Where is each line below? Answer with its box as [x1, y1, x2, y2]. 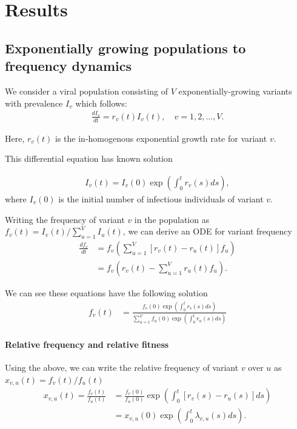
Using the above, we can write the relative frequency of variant [5, 361, 239, 374]
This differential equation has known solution [5, 152, 173, 165]
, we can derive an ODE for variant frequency [122, 225, 292, 238]
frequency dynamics [5, 56, 132, 75]
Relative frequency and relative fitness [5, 338, 169, 350]
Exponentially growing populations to [5, 38, 246, 57]
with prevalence [5, 96, 63, 109]
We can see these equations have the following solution [5, 287, 208, 299]
